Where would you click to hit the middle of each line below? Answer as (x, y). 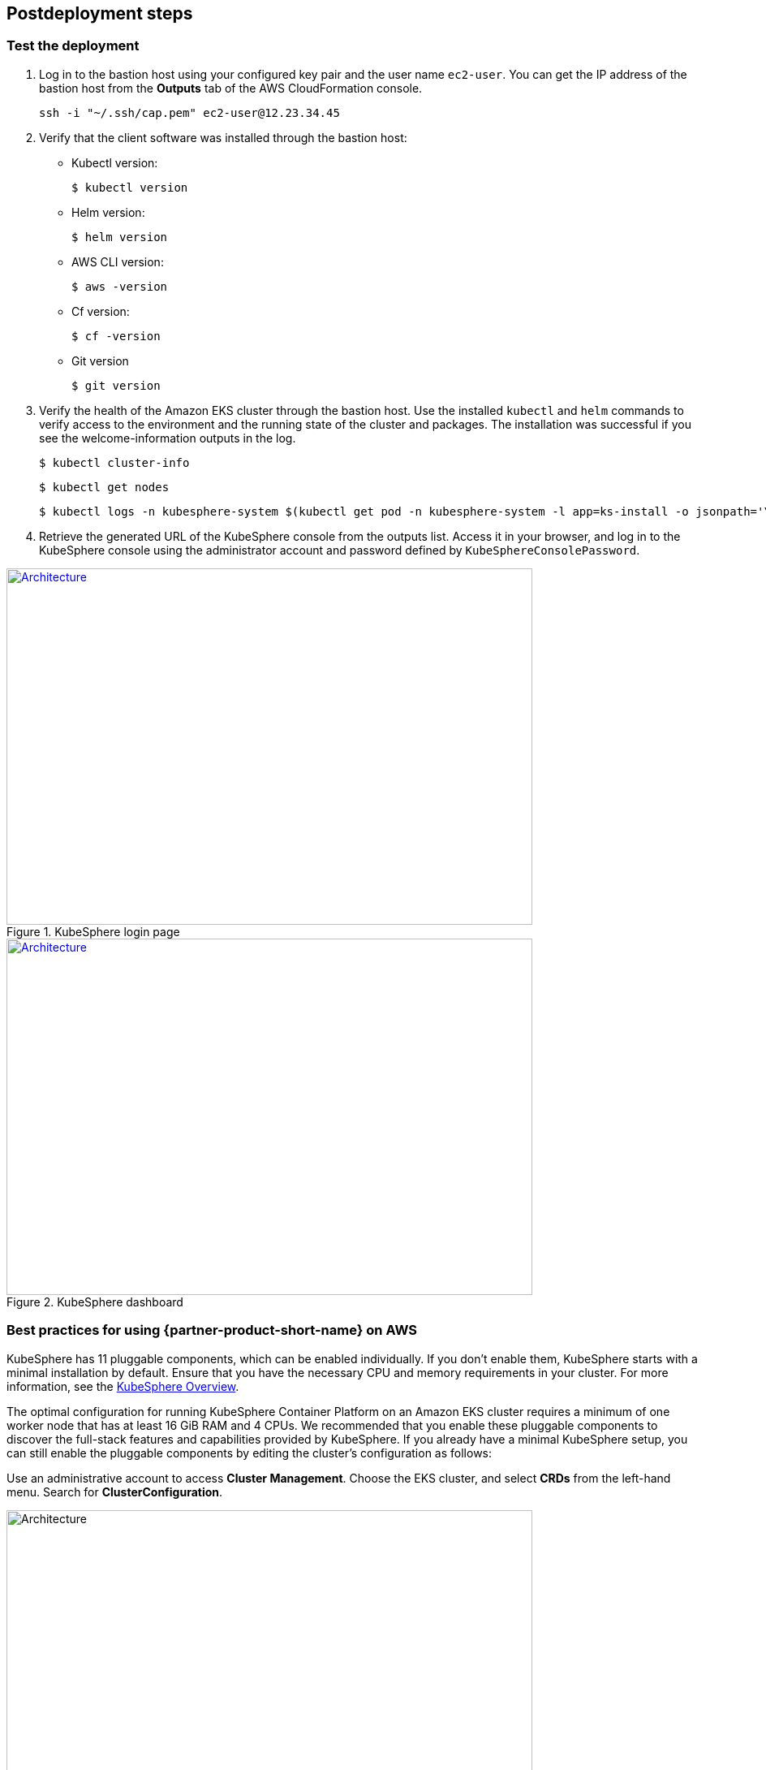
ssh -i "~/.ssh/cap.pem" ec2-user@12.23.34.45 (189, 112)
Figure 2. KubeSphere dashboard (95, 1302)
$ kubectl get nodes (104, 487)
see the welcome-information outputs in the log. (168, 438)
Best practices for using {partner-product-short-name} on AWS (212, 1330)
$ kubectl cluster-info (114, 462)
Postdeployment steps (100, 13)
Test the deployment (73, 46)
